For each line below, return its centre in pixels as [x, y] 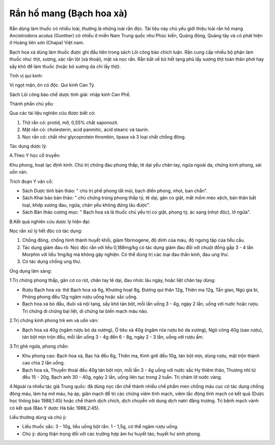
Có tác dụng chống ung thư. [52, 261]
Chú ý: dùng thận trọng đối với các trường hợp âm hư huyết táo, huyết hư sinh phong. [112, 434]
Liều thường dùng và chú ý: [38, 417]
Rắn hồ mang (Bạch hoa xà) [68, 13]
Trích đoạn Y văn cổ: [31, 181]
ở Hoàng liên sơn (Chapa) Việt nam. [47, 43]
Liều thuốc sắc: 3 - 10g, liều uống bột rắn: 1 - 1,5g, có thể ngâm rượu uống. [100, 427]
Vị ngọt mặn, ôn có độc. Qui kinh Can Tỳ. [52, 85]
